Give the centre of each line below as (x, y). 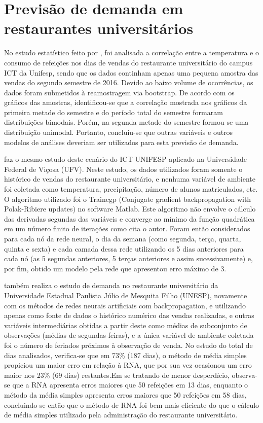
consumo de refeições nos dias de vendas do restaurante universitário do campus (128, 62)
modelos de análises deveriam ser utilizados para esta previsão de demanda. (121, 142)
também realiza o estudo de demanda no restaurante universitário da (111, 285)
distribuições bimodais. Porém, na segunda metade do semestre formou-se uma (126, 122)
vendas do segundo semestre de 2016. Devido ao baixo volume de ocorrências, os (129, 82)
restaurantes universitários (99, 28)
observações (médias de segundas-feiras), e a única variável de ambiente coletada (129, 335)
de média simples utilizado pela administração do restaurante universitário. (121, 415)
